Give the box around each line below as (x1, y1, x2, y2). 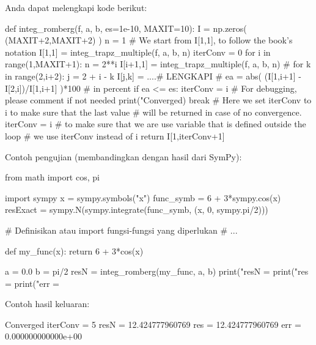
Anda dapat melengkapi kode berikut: (5, 1, 147, 13)
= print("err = (5, 276, 59, 289)
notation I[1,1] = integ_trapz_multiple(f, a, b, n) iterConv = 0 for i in (5, 45, 271, 58)
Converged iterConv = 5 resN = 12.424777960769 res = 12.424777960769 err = (5, 317, 301, 330)
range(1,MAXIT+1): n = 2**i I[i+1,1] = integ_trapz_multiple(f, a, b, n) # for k (5, 57, 311, 70)
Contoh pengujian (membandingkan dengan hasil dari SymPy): (5, 150, 242, 163)
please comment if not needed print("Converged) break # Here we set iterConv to (5, 94, 312, 106)
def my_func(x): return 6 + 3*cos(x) (5, 244, 144, 257)
